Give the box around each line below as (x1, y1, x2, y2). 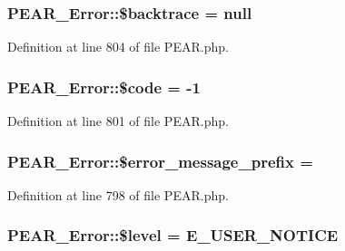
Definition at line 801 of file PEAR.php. (7, 111, 229, 130)
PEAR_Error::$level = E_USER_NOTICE (7, 224, 339, 246)
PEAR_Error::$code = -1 (7, 75, 201, 98)
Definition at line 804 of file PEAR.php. (7, 37, 229, 56)
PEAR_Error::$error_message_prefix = (7, 150, 313, 172)
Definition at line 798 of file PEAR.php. (7, 185, 229, 204)
